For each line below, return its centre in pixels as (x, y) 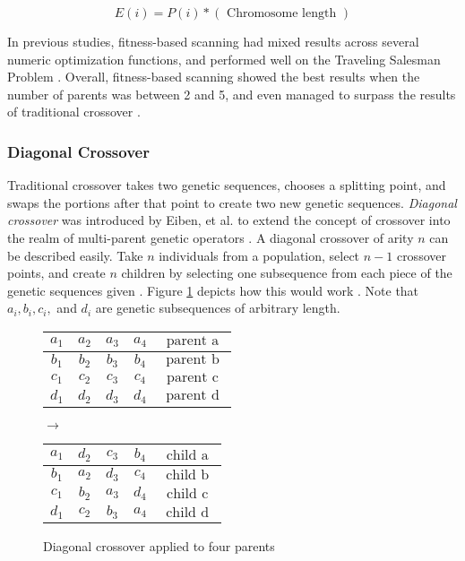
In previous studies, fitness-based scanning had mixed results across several (213, 41)
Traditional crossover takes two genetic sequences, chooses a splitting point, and (227, 185)
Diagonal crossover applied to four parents (159, 545)
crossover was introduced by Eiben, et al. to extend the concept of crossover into (229, 220)
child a (187, 455)
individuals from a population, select (259, 255)
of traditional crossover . (74, 112)
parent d (193, 396)
